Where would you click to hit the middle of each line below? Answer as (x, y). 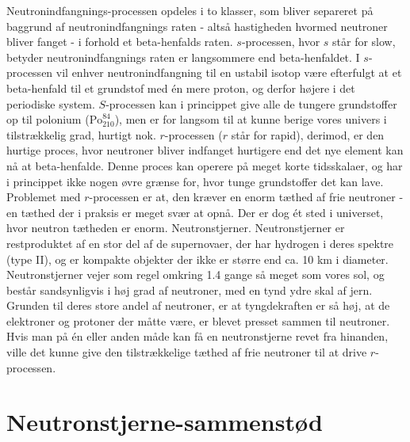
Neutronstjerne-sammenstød (165, 422)
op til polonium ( (48, 119)
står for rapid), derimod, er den (308, 134)
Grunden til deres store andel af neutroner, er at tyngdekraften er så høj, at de (198, 305)
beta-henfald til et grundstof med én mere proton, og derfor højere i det (181, 88)
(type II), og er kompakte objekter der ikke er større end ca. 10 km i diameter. (197, 259)
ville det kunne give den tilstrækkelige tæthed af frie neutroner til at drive (187, 352)
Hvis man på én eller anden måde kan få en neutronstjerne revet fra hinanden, (197, 336)
